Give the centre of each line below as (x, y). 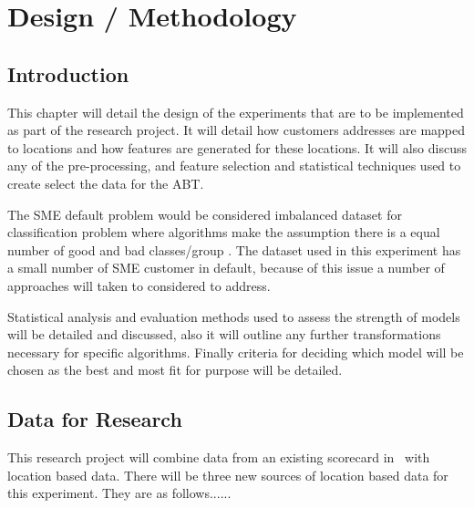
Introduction (68, 73)
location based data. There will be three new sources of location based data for (228, 475)
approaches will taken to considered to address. (139, 285)
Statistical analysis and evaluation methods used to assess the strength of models (234, 316)
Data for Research (95, 419)
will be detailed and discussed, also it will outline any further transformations (224, 334)
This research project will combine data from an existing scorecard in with (219, 457)
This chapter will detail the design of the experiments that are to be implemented (236, 112)
